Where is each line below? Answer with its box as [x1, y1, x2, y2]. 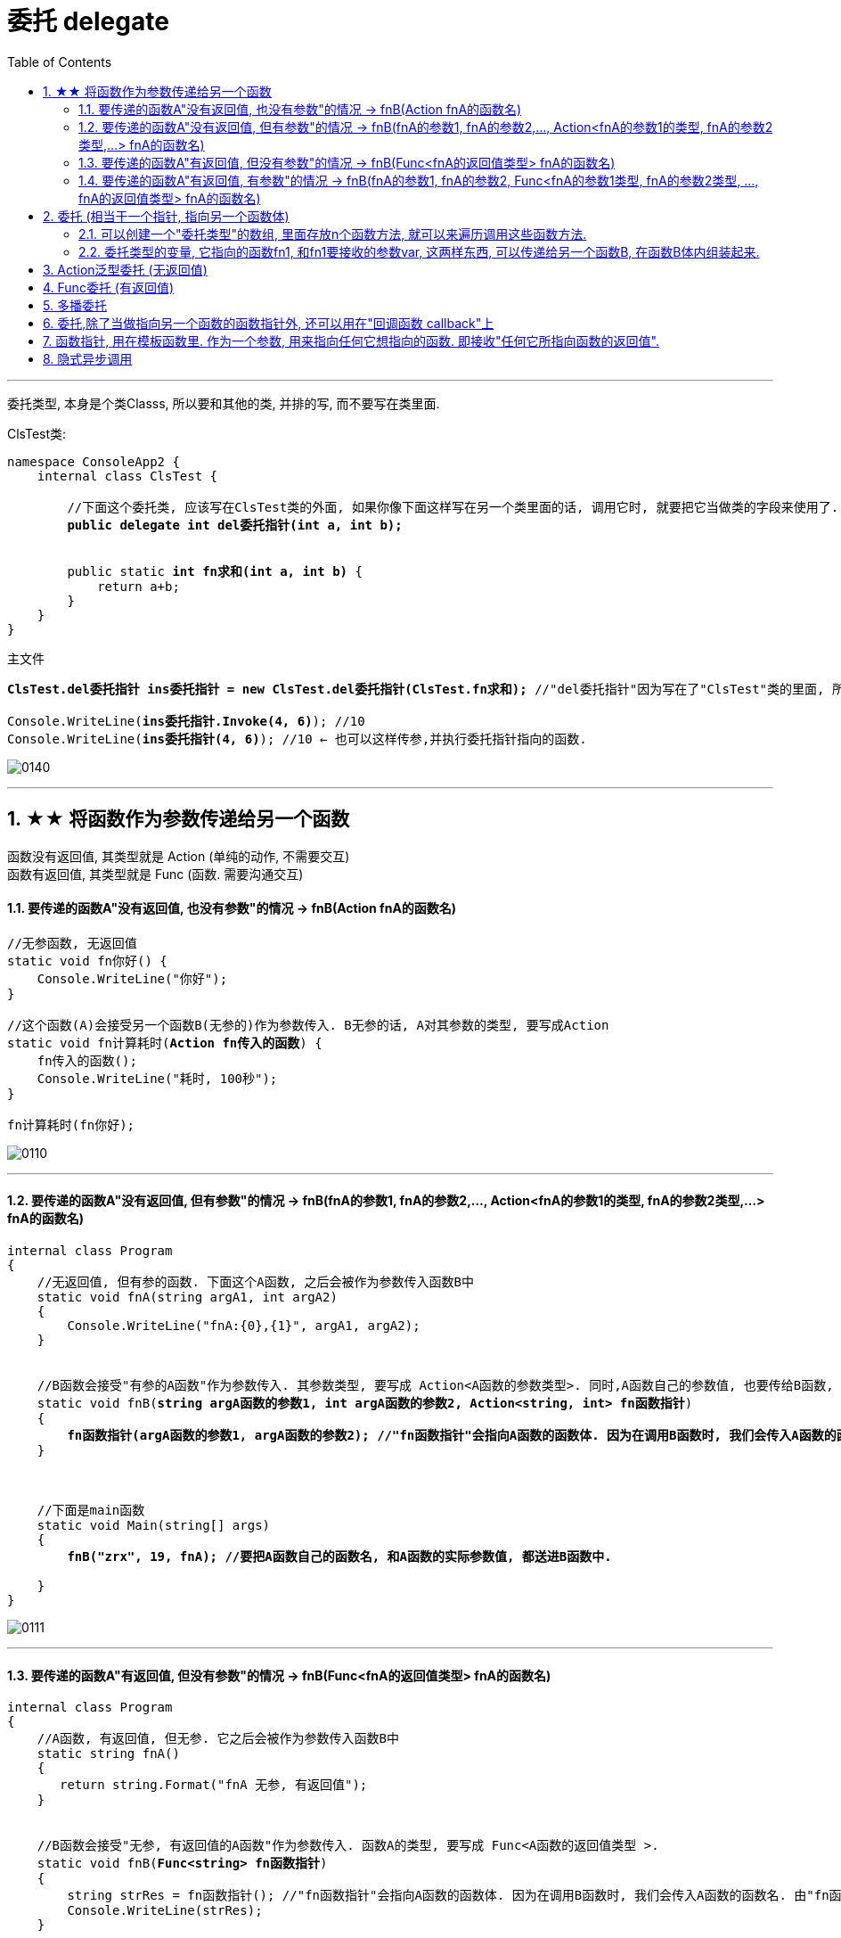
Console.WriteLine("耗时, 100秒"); [37, 1071, 278, 1086]
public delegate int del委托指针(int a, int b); [67, 517, 403, 532]
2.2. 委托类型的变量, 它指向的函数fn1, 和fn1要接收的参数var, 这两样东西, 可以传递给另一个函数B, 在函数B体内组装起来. [78, 243, 760, 259]
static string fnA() [37, 1746, 180, 1761]
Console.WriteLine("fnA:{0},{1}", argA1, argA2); [67, 1318, 420, 1334]
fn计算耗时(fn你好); [7, 1117, 135, 1132]
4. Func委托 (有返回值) [43, 279, 175, 295]
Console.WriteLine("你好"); [37, 971, 228, 986]
